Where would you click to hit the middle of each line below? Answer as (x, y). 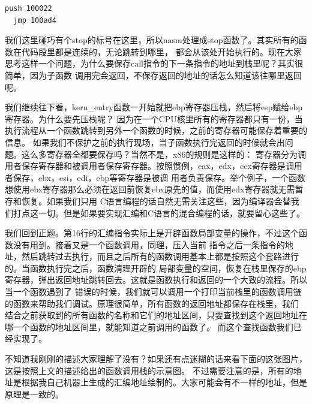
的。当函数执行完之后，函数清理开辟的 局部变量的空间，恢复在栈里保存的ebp (156, 268)
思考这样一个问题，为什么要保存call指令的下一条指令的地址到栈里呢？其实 (150, 63)
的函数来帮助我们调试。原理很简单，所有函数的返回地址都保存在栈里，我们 (152, 303)
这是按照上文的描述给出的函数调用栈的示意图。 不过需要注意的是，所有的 (149, 370)
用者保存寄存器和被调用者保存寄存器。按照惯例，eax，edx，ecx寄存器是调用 (154, 166)
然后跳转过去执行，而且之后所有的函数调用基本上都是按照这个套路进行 (160, 256)
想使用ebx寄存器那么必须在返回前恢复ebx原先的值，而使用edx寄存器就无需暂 (154, 189)
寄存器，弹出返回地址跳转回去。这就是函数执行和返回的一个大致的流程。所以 (156, 280)
